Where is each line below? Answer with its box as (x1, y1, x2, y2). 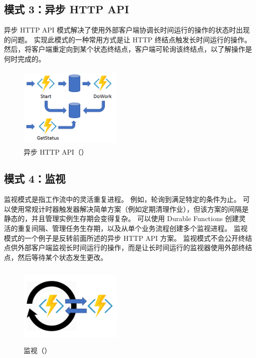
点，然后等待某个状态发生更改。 (4, 252, 107, 262)
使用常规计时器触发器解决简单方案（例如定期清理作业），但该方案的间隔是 (10, 203, 249, 214)
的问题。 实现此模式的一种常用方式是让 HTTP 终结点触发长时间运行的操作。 (4, 34, 252, 44)
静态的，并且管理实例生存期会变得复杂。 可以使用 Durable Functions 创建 (4, 213, 239, 224)
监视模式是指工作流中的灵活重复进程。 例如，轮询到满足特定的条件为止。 (4, 194, 241, 204)
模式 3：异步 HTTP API (4, 1, 129, 17)
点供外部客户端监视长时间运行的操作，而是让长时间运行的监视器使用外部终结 (4, 242, 252, 253)
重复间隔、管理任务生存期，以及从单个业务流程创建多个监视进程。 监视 (17, 223, 248, 233)
